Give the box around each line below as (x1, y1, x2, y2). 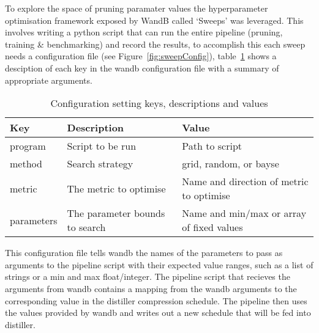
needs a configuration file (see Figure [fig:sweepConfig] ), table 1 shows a (5, 49, 277, 62)
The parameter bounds (67, 206, 165, 221)
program (10, 139, 46, 153)
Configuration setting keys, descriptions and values (50, 96, 268, 111)
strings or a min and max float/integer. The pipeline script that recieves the (5, 270, 290, 283)
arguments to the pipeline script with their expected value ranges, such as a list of (5, 258, 313, 271)
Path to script (182, 139, 242, 153)
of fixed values (182, 220, 243, 235)
